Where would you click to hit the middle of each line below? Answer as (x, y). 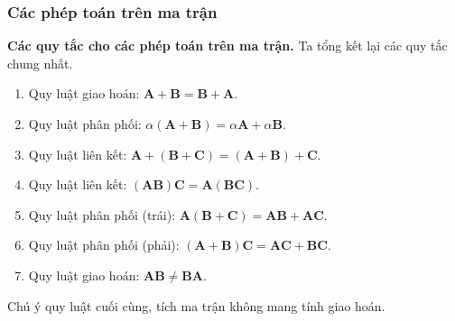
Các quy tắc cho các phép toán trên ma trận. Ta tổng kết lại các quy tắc (227, 46)
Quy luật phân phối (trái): (102, 214)
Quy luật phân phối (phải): (104, 245)
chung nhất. (40, 63)
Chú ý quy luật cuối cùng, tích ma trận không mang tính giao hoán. (196, 305)
